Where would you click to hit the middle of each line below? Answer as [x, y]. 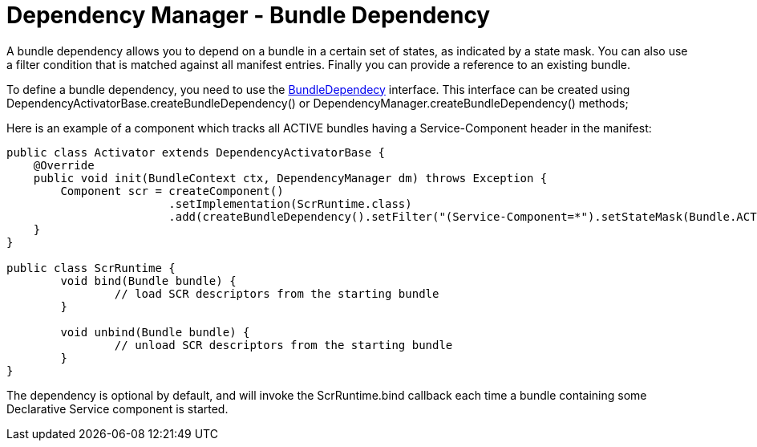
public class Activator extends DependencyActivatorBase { [196, 152]
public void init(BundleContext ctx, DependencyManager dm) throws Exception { [290, 178]
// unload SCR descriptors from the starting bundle [283, 345]
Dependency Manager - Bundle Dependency [249, 15]
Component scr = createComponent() [172, 191]
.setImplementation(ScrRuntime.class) [290, 203]
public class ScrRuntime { [91, 268]
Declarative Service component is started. [117, 408]
